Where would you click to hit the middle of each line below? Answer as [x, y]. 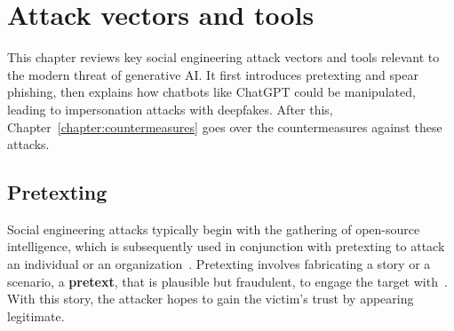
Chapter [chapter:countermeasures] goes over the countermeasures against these [225, 126]
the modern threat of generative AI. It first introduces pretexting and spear [213, 74]
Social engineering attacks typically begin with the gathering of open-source [214, 229]
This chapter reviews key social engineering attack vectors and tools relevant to [223, 57]
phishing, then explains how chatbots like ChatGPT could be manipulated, [211, 92]
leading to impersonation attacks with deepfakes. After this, [170, 109]
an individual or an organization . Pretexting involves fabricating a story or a [219, 264]
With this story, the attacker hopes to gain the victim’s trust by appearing [211, 299]
